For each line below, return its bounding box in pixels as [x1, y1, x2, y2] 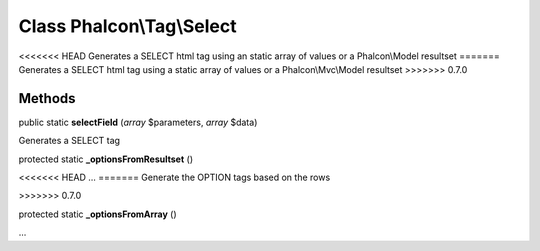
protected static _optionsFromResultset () [18, 153, 194, 165]
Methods [18, 90, 76, 107]
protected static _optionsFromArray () [18, 208, 177, 220]
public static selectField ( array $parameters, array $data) [18, 116, 258, 128]
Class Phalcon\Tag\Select [18, 15, 237, 37]
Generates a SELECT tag [18, 135, 120, 147]
